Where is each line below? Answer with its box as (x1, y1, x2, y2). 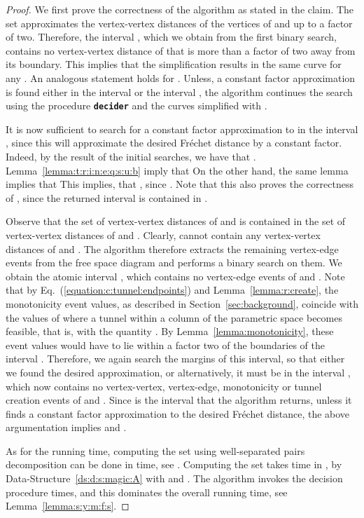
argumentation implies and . (6, 420, 127, 435)
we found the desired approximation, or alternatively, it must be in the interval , (6, 364, 351, 379)
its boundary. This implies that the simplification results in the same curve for (6, 57, 342, 71)
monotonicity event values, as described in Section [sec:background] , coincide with (6, 296, 359, 311)
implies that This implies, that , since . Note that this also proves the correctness (6, 177, 353, 191)
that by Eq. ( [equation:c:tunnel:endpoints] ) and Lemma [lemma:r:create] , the (6, 282, 339, 297)
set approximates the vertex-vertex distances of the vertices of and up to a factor (6, 15, 353, 30)
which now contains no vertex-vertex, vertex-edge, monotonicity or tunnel (6, 379, 322, 393)
